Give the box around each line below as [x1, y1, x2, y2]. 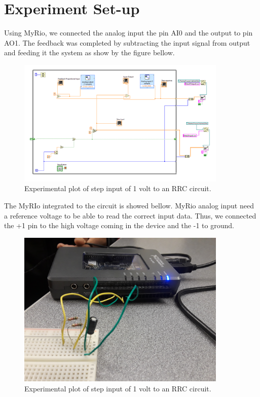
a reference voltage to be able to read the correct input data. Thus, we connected [4, 210, 256, 221]
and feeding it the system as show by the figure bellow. [4, 47, 175, 58]
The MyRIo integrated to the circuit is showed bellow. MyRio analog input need [4, 200, 254, 211]
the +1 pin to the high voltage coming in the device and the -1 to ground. [4, 220, 234, 231]
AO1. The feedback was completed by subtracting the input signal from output [4, 37, 250, 48]
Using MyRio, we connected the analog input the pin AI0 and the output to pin [4, 27, 253, 38]
